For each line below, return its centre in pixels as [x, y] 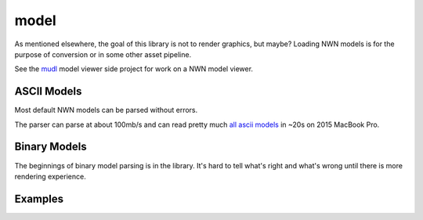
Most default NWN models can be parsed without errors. [106, 110]
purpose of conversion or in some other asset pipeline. [103, 54]
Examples [39, 198]
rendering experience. [50, 176]
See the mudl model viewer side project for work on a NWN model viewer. [134, 69]
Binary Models [51, 147]
